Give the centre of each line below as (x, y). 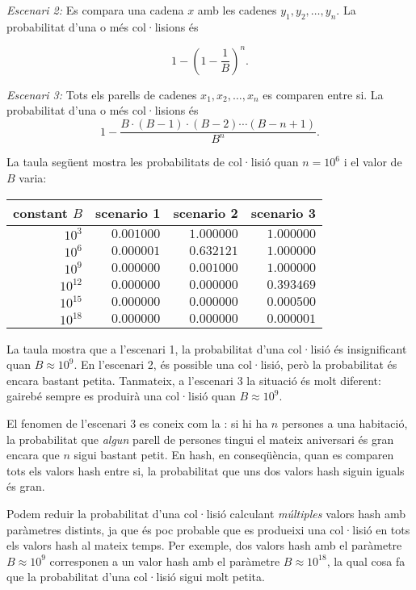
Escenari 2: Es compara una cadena (95, 10)
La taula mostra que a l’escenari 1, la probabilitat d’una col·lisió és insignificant (207, 348)
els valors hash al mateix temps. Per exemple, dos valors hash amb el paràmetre (204, 545)
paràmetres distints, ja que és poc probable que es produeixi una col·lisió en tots (208, 529)
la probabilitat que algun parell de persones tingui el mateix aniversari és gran (200, 439)
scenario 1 (128, 212)
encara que (33, 455)
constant (40, 212)
